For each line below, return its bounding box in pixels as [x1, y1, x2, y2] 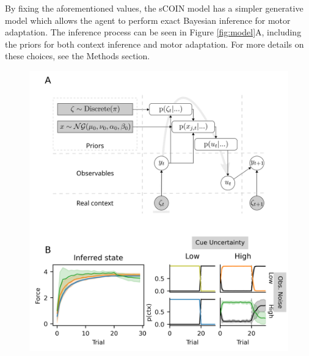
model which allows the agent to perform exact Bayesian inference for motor [5, 13, 291, 26]
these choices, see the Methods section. [5, 49, 150, 62]
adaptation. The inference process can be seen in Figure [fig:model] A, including [5, 26, 302, 38]
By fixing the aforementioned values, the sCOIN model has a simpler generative [5, 2, 304, 14]
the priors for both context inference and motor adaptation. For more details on [5, 37, 304, 50]
